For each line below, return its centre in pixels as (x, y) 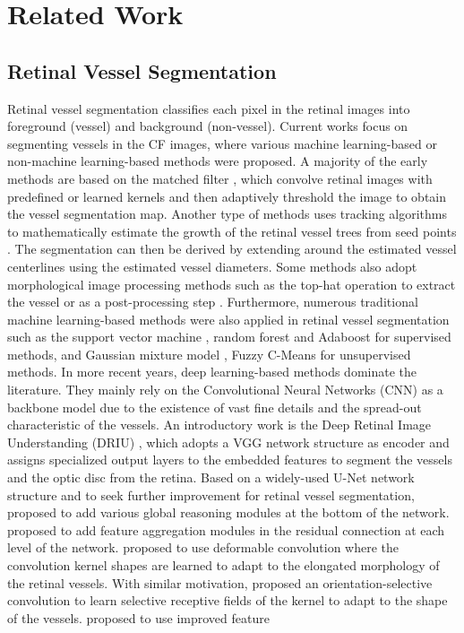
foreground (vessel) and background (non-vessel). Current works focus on (208, 126)
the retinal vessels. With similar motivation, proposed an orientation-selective (220, 582)
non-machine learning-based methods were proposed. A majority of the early (218, 161)
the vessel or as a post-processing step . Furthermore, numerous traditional (213, 302)
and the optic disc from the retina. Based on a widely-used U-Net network (211, 477)
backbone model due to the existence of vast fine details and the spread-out (215, 407)
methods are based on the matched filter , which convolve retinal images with (220, 178)
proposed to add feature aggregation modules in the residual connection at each (226, 529)
